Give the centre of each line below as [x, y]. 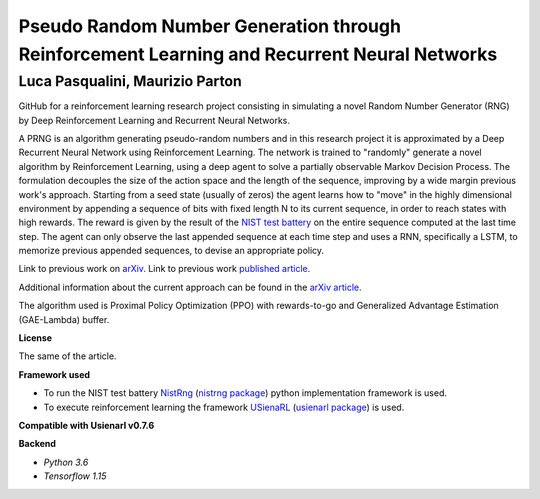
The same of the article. [67, 356]
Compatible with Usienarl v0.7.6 [86, 425]
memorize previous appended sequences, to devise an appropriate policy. [171, 251]
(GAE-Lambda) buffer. [64, 319]
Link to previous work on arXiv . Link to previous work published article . [164, 269]
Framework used [54, 374]
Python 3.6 [66, 462]
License [35, 338]
